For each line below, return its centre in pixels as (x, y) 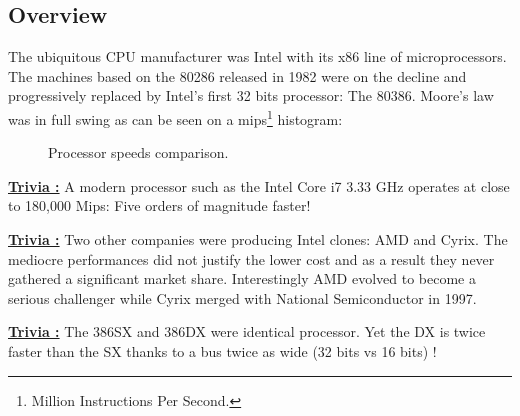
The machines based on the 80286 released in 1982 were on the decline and (237, 75)
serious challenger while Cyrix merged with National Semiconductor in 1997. (242, 297)
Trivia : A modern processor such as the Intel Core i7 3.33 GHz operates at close (259, 185)
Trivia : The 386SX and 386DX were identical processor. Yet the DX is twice (247, 331)
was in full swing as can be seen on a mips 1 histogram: (175, 117)
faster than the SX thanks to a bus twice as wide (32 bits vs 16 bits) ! (222, 350)
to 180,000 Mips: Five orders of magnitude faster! (159, 205)
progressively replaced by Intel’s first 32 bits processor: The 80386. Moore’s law (251, 95)
